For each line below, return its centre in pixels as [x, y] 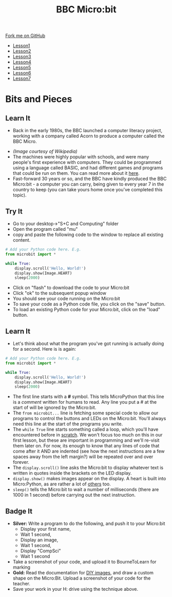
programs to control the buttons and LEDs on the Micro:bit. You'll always [89, 419]
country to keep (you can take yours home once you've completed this [88, 190]
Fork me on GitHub [25, 36]
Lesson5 [22, 67]
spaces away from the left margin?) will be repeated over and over [83, 457]
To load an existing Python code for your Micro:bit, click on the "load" [87, 310]
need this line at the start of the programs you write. [68, 424]
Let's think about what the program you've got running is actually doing [88, 343]
